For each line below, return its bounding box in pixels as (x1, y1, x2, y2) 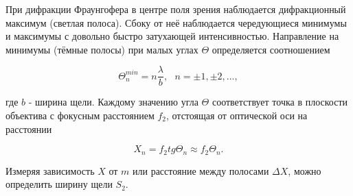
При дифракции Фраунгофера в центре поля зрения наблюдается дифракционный (5, 2, 346, 16)
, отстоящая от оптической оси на (166, 108, 308, 123)
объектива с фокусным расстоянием (5, 108, 155, 123)
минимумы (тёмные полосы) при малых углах (5, 42, 198, 56)
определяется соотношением (212, 42, 330, 56)
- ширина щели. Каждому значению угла (28, 95, 198, 109)
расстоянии (5, 121, 52, 136)
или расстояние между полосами (133, 163, 269, 177)
